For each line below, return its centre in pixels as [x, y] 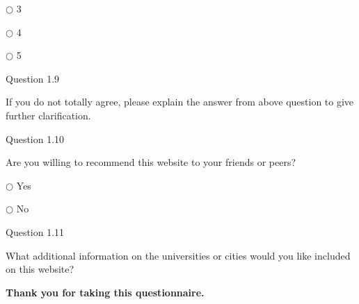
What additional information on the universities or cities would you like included [178, 255]
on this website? [40, 269]
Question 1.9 [33, 78]
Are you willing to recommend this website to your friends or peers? [151, 162]
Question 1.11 [35, 231]
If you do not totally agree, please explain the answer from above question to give [180, 102]
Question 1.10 [35, 138]
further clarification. [48, 115]
